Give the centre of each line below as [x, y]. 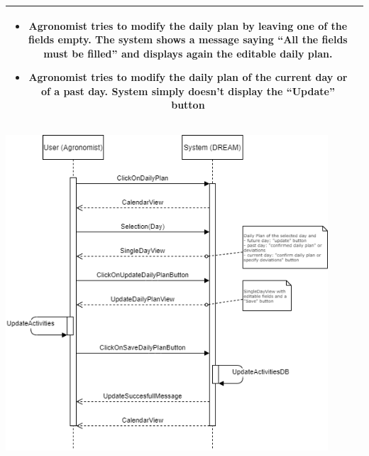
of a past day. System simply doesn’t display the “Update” [188, 91]
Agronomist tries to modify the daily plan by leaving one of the [188, 25]
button [188, 105]
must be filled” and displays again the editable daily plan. [188, 53]
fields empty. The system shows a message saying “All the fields [188, 39]
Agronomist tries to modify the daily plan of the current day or [188, 77]
